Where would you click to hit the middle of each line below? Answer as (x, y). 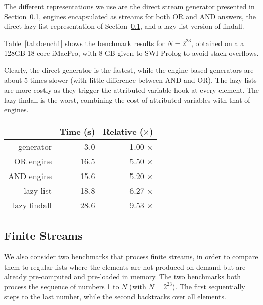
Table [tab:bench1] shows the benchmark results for (84, 43)
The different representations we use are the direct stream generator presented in (129, 6)
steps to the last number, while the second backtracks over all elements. (115, 296)
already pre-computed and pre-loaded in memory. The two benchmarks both (123, 276)
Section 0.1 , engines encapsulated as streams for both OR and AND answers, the (130, 16)
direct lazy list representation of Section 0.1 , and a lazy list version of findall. (124, 26)
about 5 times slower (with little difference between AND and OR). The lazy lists (130, 80)
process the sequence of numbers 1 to (62, 286)
